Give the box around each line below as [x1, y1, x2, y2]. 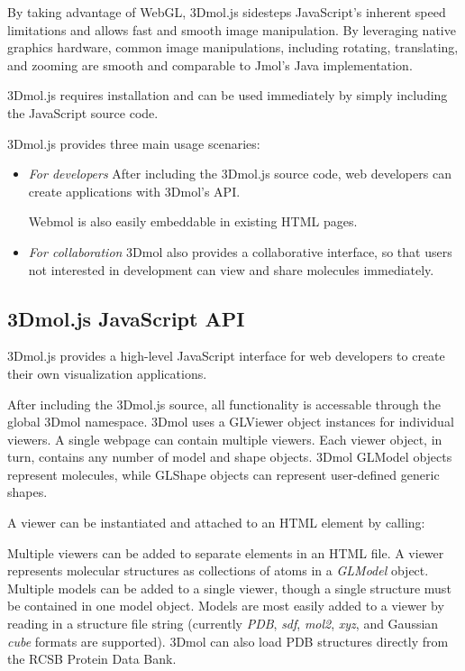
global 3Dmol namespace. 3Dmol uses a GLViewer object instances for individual [7, 412, 454, 431]
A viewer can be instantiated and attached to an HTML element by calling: [7, 513, 425, 532]
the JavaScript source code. [7, 103, 159, 122]
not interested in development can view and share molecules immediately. [28, 260, 434, 279]
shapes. [7, 483, 48, 501]
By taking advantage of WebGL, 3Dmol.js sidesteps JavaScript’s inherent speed [7, 3, 446, 21]
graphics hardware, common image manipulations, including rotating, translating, [7, 38, 459, 57]
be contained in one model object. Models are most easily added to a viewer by [7, 596, 444, 615]
